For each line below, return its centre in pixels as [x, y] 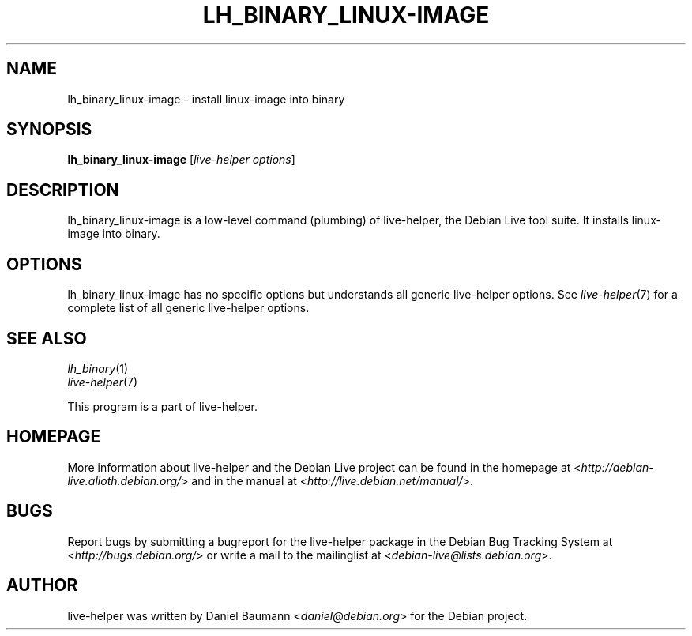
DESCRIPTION [63, 190]
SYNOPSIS [49, 130]
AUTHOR [42, 585]
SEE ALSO [47, 338]
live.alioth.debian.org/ [124, 480]
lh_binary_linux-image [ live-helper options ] [181, 160]
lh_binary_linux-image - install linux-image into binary [206, 99]
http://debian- [617, 467]
